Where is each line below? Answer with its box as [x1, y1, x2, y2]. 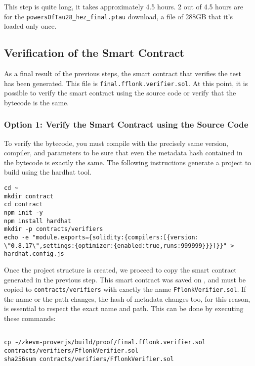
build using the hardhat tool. [4, 167, 92, 177]
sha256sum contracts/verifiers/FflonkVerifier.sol [4, 355, 174, 363]
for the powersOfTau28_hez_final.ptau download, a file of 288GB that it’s [4, 11, 233, 21]
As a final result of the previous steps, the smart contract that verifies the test [4, 68, 241, 79]
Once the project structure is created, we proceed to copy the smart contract [4, 264, 237, 274]
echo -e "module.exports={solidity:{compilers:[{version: [4, 234, 199, 241]
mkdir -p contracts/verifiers [4, 226, 103, 233]
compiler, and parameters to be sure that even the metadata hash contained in [4, 147, 243, 158]
